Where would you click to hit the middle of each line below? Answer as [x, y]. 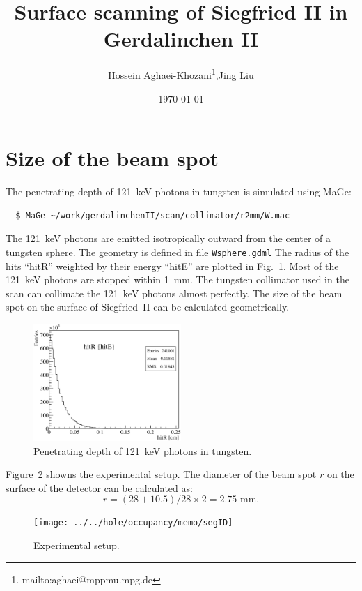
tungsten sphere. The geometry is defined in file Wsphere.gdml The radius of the [178, 252]
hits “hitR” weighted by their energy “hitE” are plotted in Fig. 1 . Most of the [172, 265]
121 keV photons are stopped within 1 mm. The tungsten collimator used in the [178, 279]
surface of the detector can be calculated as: [99, 487]
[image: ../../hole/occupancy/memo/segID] [133, 523]
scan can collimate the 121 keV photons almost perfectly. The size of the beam [174, 293]
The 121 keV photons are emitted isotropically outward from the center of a [168, 238]
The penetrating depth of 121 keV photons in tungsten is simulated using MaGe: [179, 192]
